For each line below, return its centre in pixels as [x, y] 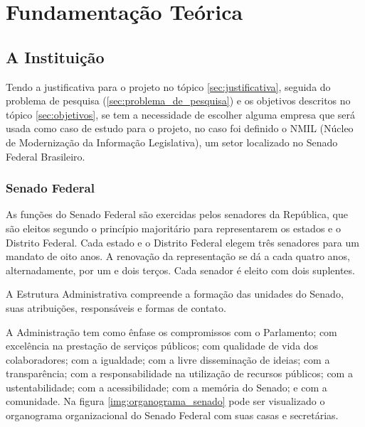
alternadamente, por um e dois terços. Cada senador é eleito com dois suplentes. [180, 270]
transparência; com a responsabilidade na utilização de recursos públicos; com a [179, 373]
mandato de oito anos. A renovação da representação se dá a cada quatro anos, [178, 256]
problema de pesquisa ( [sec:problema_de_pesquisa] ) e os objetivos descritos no [178, 101]
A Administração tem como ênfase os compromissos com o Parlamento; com [171, 331]
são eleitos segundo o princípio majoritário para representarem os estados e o [173, 228]
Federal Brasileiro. [46, 156]
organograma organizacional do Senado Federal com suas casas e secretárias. [172, 415]
